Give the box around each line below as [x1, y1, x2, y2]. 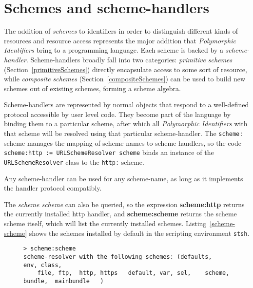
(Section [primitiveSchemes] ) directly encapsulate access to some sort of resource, [4, 64, 247, 74]
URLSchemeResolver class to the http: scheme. [4, 156, 144, 167]
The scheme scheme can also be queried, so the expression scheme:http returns [4, 199, 245, 209]
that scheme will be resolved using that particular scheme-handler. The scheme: [4, 128, 243, 138]
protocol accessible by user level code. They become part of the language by [4, 109, 231, 119]
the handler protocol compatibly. [4, 183, 102, 193]
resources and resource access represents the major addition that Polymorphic [4, 35, 236, 45]
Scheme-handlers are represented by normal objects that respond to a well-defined [4, 99, 249, 110]
